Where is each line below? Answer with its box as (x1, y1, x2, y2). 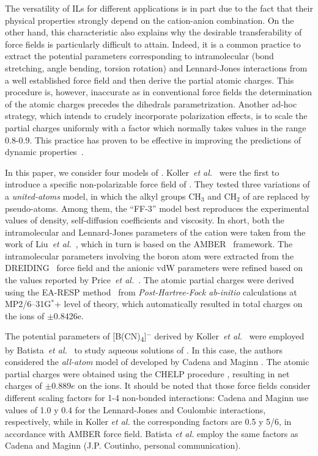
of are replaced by (243, 189, 310, 202)
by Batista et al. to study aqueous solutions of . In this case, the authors (5, 343, 283, 356)
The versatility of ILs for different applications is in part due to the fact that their (5, 2, 313, 14)
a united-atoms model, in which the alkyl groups (5, 189, 186, 202)
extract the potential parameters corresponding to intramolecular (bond (5, 49, 274, 62)
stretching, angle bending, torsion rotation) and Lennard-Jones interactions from (5, 61, 308, 74)
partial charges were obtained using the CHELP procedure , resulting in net (5, 367, 290, 380)
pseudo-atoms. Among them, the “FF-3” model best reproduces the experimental (5, 201, 309, 214)
